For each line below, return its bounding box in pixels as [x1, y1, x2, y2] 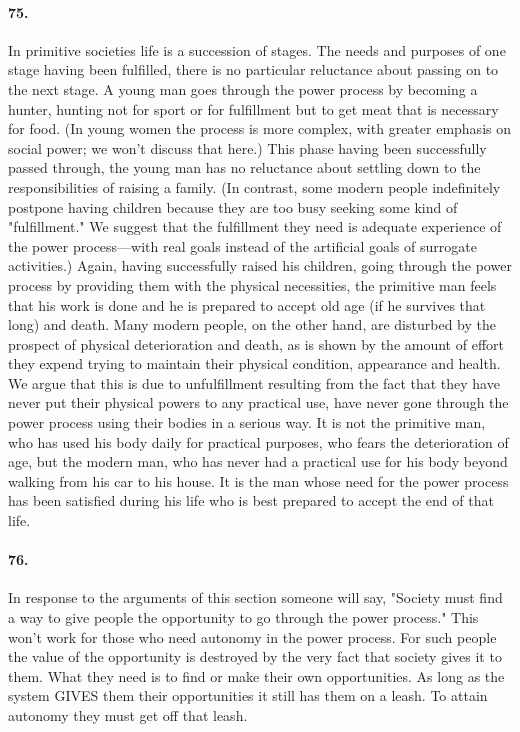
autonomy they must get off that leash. [8, 705, 248, 725]
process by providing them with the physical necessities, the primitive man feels [8, 274, 497, 295]
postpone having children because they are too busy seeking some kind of [8, 196, 458, 217]
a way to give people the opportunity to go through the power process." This [8, 607, 479, 628]
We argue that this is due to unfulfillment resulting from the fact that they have [8, 372, 500, 393]
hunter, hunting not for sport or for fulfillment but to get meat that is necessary [8, 98, 499, 119]
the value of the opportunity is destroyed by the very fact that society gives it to [8, 646, 502, 667]
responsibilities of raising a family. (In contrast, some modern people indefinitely [8, 176, 501, 197]
